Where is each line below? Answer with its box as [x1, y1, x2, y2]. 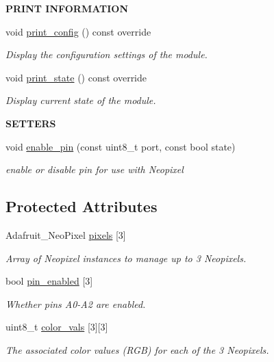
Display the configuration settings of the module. [5, 47, 208, 62]
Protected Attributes [5, 196, 158, 217]
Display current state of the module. [5, 93, 156, 107]
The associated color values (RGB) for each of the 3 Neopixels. [5, 342, 269, 357]
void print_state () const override [5, 70, 147, 84]
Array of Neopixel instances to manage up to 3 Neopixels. [5, 250, 247, 265]
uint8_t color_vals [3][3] [5, 320, 108, 334]
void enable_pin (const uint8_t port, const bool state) [5, 139, 236, 153]
